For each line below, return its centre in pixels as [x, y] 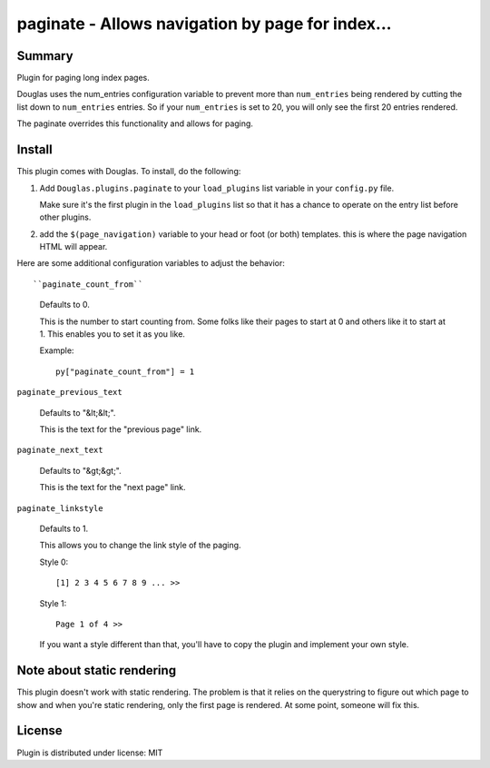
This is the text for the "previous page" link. [121, 429]
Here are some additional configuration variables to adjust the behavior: [151, 263]
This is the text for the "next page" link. [113, 487]
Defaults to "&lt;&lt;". [78, 412]
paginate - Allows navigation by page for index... [204, 24]
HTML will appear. [73, 247]
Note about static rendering [97, 670]
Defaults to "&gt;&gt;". [80, 470]
